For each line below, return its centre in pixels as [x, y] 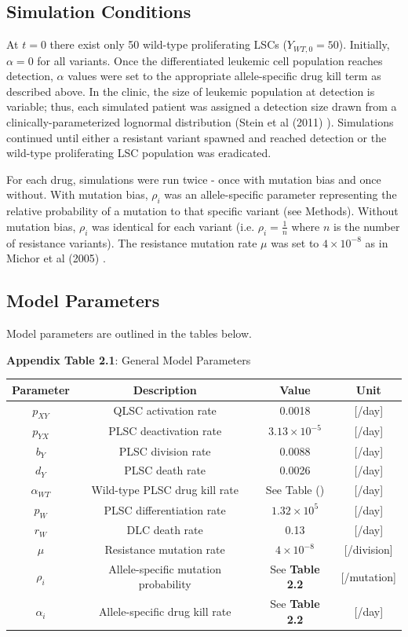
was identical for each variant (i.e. [173, 226]
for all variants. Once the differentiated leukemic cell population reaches [210, 60]
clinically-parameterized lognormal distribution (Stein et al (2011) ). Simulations [200, 122]
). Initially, [364, 44]
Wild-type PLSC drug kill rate [165, 490]
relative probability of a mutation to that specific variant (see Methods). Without [202, 211]
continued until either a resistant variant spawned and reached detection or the [197, 137]
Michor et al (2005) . [56, 258]
